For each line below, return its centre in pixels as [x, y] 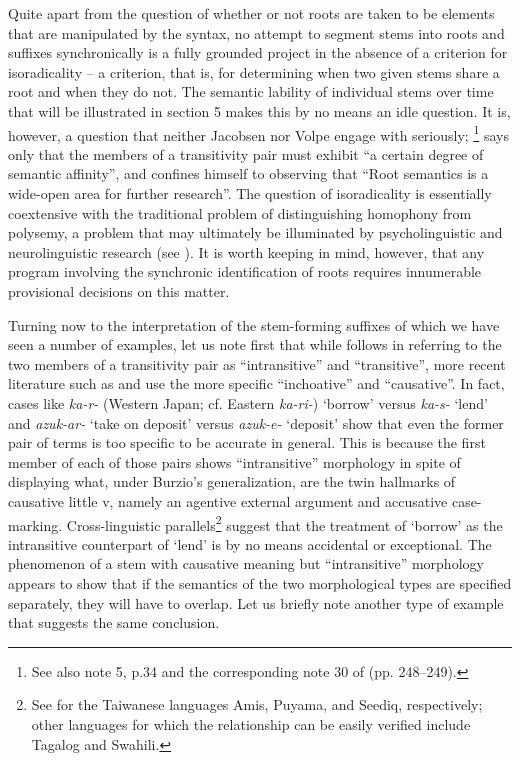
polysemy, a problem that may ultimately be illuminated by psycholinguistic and [255, 232]
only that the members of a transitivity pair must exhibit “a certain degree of [246, 153]
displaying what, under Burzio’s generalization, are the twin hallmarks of [232, 481]
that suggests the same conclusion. [114, 622]
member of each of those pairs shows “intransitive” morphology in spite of [234, 461]
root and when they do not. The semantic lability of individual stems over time [251, 91]
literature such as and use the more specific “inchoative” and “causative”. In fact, [256, 383]
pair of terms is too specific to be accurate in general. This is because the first [247, 442]
